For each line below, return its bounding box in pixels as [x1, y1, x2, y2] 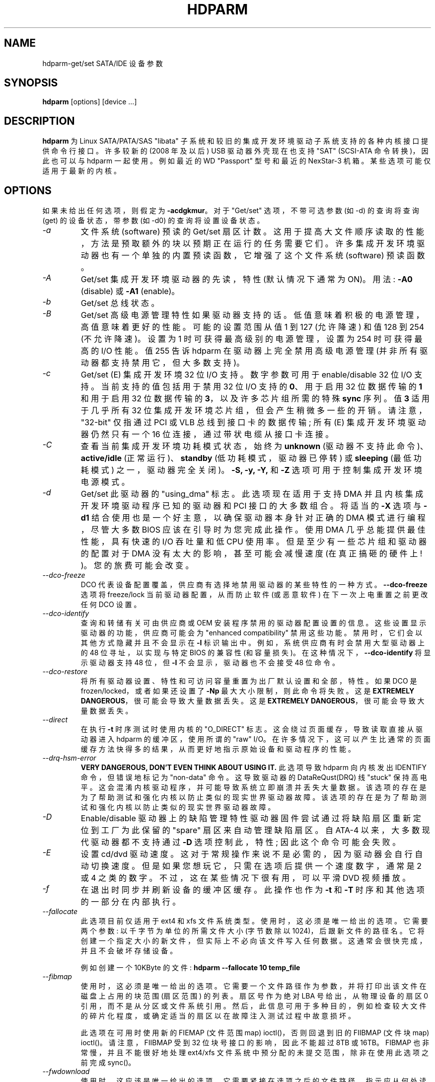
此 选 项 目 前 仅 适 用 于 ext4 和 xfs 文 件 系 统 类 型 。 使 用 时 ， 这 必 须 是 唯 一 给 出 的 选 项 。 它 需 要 [80, 917, 428, 926]
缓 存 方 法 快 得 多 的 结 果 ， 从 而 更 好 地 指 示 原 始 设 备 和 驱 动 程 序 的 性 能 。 [80, 745, 355, 754]
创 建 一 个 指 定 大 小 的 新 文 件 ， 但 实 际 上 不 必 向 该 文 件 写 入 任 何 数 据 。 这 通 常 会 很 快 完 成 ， [80, 936, 427, 945]
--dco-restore [42, 667, 88, 676]
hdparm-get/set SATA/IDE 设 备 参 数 [42, 59, 163, 68]
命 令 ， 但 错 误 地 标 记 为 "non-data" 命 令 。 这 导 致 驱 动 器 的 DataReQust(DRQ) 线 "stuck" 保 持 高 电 [80, 773, 427, 782]
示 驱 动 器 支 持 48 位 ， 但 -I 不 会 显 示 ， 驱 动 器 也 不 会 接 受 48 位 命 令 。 [80, 658, 339, 667]
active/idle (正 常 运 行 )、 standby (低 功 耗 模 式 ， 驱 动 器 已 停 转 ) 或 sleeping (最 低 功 [80, 453, 422, 464]
